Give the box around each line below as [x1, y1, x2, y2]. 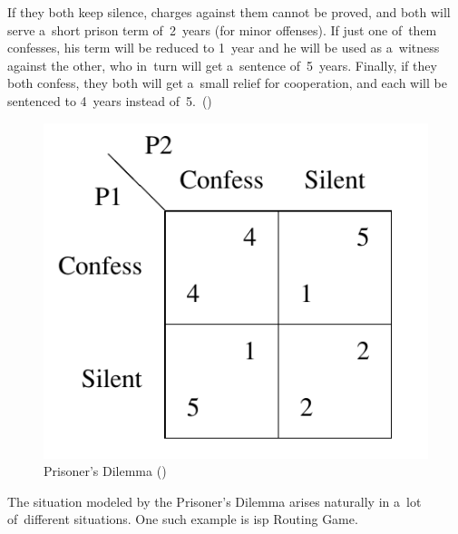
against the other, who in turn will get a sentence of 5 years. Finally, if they [7, 55, 437, 74]
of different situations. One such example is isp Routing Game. [7, 510, 358, 529]
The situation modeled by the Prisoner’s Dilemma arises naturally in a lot [7, 491, 422, 510]
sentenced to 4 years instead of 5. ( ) [7, 91, 212, 110]
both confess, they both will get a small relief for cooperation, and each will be [7, 73, 447, 92]
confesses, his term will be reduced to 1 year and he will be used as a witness [7, 38, 440, 57]
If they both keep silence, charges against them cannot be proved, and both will [7, 3, 451, 21]
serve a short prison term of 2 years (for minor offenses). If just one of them [7, 20, 437, 39]
